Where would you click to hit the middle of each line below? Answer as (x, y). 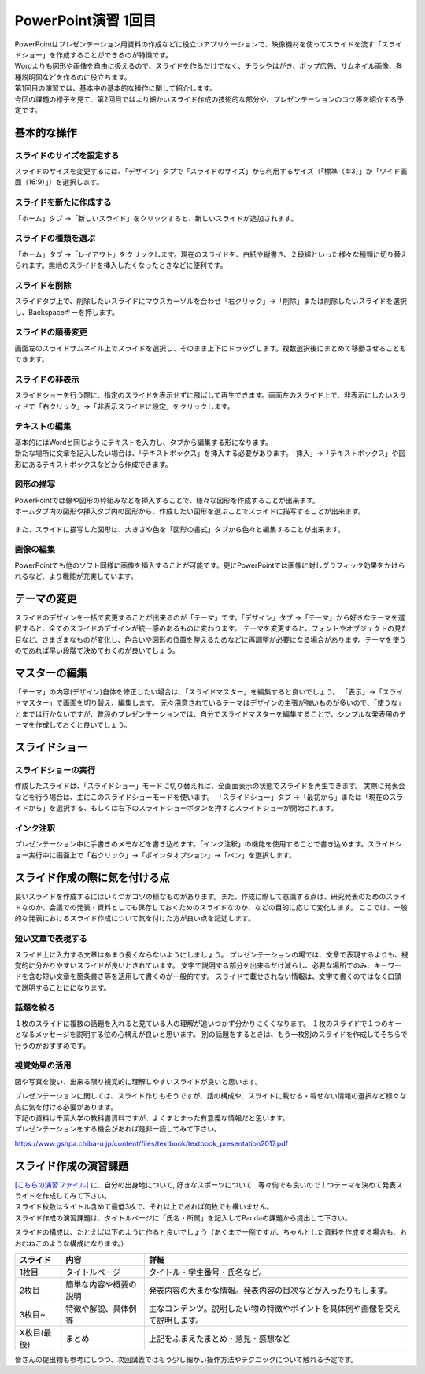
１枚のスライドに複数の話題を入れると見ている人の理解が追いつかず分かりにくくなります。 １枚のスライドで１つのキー (208, 1023)
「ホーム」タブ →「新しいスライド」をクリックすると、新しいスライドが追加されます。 (156, 218)
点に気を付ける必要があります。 (66, 1107)
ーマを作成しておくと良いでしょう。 (73, 725)
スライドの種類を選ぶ (55, 239)
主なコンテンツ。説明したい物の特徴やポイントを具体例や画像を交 (271, 1309)
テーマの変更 (46, 598)
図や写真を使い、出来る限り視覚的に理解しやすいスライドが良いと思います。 (139, 1081)
